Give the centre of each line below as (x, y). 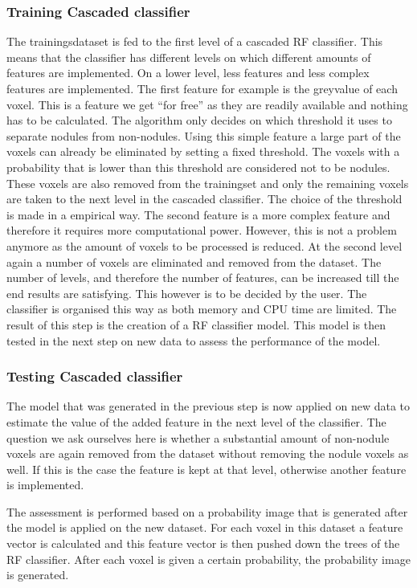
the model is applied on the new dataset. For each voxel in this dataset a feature (205, 527)
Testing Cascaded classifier (95, 376)
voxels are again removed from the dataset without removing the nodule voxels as (208, 453)
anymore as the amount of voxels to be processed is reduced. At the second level (204, 245)
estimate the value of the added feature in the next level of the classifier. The (196, 421)
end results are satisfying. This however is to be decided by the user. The (187, 293)
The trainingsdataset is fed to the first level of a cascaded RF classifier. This (195, 41)
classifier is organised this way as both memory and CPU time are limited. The (202, 309)
